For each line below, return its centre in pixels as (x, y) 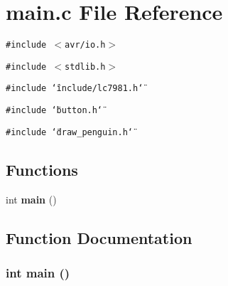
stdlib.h (85, 67)
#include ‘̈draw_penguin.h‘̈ (69, 132)
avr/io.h (85, 45)
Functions (42, 169)
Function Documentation (99, 237)
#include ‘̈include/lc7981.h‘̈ (75, 89)
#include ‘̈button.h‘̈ (54, 111)
